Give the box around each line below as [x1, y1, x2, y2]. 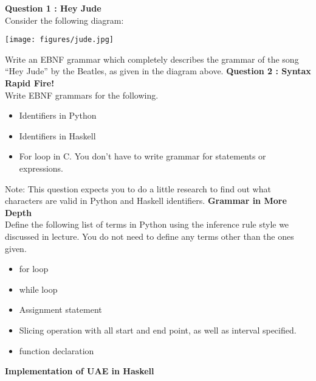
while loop [19, 282, 58, 295]
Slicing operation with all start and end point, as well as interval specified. [19, 323, 297, 336]
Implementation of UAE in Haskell [5, 365, 154, 377]
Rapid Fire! [5, 77, 55, 89]
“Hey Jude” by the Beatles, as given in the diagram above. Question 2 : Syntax [5, 65, 311, 77]
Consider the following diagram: [5, 13, 124, 26]
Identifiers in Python [19, 109, 97, 122]
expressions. [19, 162, 64, 174]
